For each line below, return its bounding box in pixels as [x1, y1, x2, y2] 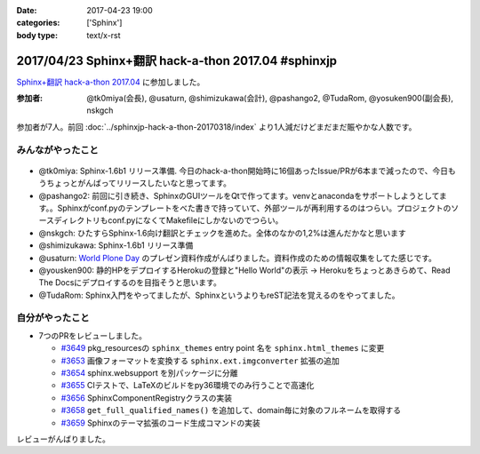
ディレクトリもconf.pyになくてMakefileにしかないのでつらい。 [53, 215, 284, 226]
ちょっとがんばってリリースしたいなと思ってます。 [45, 178, 231, 188]
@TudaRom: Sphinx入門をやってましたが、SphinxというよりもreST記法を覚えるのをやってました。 [38, 290, 400, 300]
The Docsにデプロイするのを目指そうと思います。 [38, 277, 221, 288]
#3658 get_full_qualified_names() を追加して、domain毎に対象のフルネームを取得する [60, 405, 402, 416]
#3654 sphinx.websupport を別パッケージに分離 [60, 368, 238, 378]
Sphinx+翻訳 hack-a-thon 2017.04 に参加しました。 [16, 76, 205, 87]
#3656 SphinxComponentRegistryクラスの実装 [60, 392, 233, 403]
